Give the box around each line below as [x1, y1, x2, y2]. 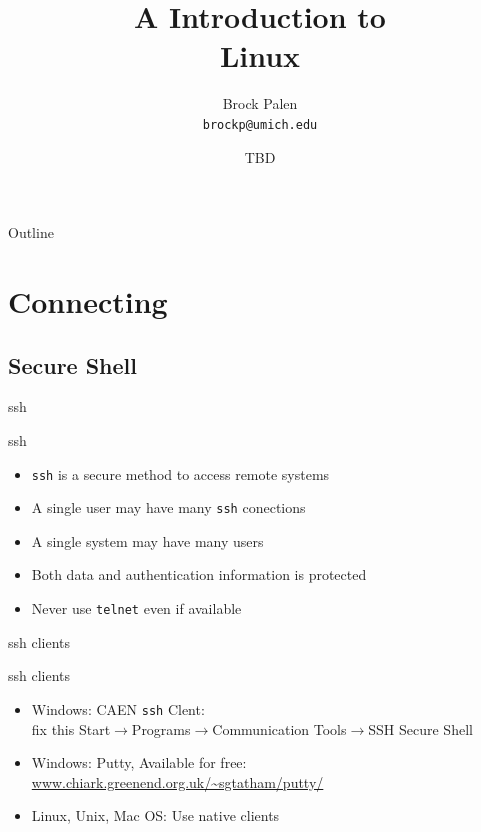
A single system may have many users [31, 530, 264, 551]
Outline [8, 222, 54, 243]
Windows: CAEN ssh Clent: [31, 698, 205, 719]
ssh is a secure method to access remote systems [31, 463, 330, 484]
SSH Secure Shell [368, 718, 473, 739]
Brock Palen [222, 93, 298, 114]
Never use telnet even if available [31, 598, 242, 619]
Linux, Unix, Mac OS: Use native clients [31, 805, 280, 826]
